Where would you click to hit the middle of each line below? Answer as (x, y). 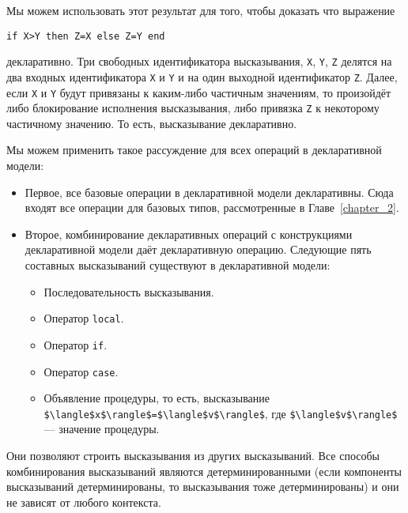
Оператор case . (81, 371)
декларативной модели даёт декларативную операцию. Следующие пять (198, 249)
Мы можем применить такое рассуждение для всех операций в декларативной (194, 150)
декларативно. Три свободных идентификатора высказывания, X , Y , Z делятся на (199, 61)
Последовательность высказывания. (129, 291)
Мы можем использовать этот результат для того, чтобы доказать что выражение (201, 10)
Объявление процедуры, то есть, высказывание (157, 398)
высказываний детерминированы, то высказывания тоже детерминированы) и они (203, 487)
